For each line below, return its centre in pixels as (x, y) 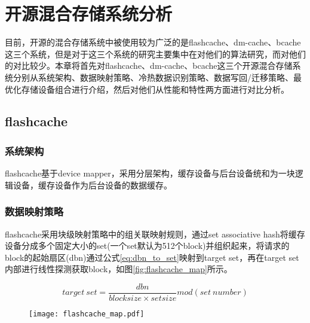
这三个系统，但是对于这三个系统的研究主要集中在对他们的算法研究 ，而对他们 (155, 54)
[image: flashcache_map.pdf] (87, 314)
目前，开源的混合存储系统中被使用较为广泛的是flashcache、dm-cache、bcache (153, 42)
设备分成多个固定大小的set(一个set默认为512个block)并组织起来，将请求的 (147, 246)
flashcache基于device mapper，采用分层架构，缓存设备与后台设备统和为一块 (150, 173)
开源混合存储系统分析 (89, 13)
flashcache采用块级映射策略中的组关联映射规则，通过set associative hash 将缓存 (155, 234)
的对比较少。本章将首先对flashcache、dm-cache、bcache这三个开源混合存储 (149, 65)
